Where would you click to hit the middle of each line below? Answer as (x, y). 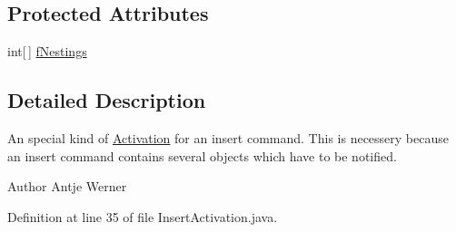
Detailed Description (107, 100)
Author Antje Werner (67, 186)
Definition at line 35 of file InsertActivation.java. (143, 216)
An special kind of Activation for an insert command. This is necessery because (228, 138)
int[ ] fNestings (47, 51)
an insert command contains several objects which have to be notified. (202, 155)
